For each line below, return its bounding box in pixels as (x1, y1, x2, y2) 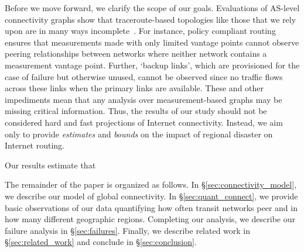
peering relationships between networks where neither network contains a (5, 47, 267, 60)
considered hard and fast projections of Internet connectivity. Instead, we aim (5, 116, 283, 128)
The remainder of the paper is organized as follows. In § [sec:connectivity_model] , (5, 178, 297, 191)
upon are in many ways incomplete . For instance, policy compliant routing (5, 25, 276, 37)
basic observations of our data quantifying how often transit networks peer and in (5, 201, 298, 213)
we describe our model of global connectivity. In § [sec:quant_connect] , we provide (5, 189, 298, 202)
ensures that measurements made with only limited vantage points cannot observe (5, 36, 299, 48)
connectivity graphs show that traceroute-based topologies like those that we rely (5, 13, 296, 25)
